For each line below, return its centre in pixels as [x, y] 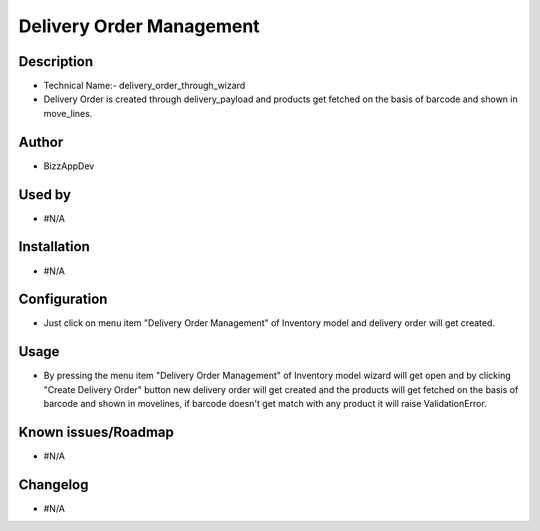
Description [56, 61]
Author [41, 141]
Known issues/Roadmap [96, 431]
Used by [45, 194]
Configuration [63, 299]
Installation [54, 246]
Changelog [53, 484]
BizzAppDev [69, 166]
